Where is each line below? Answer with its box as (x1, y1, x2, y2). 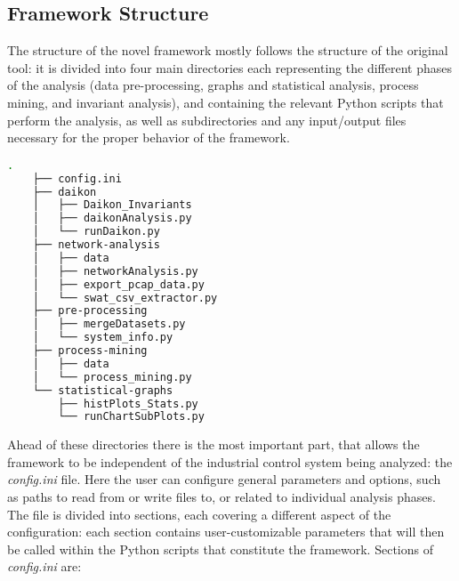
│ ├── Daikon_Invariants (32, 198, 192, 212)
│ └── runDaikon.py (32, 225, 160, 238)
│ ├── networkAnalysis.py (32, 264, 198, 278)
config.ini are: (7, 557, 82, 576)
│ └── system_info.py (32, 331, 173, 344)
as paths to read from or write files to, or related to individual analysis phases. (7, 488, 436, 506)
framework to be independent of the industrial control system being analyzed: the (7, 452, 453, 471)
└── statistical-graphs (32, 383, 173, 397)
